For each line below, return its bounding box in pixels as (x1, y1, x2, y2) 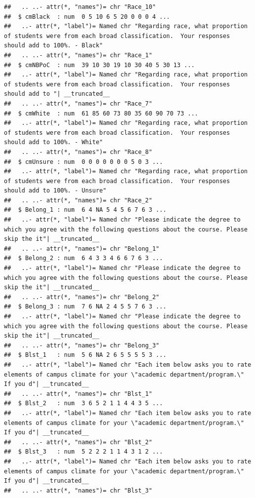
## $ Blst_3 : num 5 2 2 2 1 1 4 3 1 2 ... (4, 448, 163, 456)
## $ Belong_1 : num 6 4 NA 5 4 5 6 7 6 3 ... (4, 206, 167, 214)
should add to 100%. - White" (4, 139, 103, 146)
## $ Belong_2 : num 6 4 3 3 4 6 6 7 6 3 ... (4, 255, 163, 262)
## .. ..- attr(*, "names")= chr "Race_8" (4, 148, 152, 155)
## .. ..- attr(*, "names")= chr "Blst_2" (4, 438, 152, 446)
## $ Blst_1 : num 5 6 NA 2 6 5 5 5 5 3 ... (4, 351, 167, 359)
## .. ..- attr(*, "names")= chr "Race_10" (4, 3, 156, 10)
